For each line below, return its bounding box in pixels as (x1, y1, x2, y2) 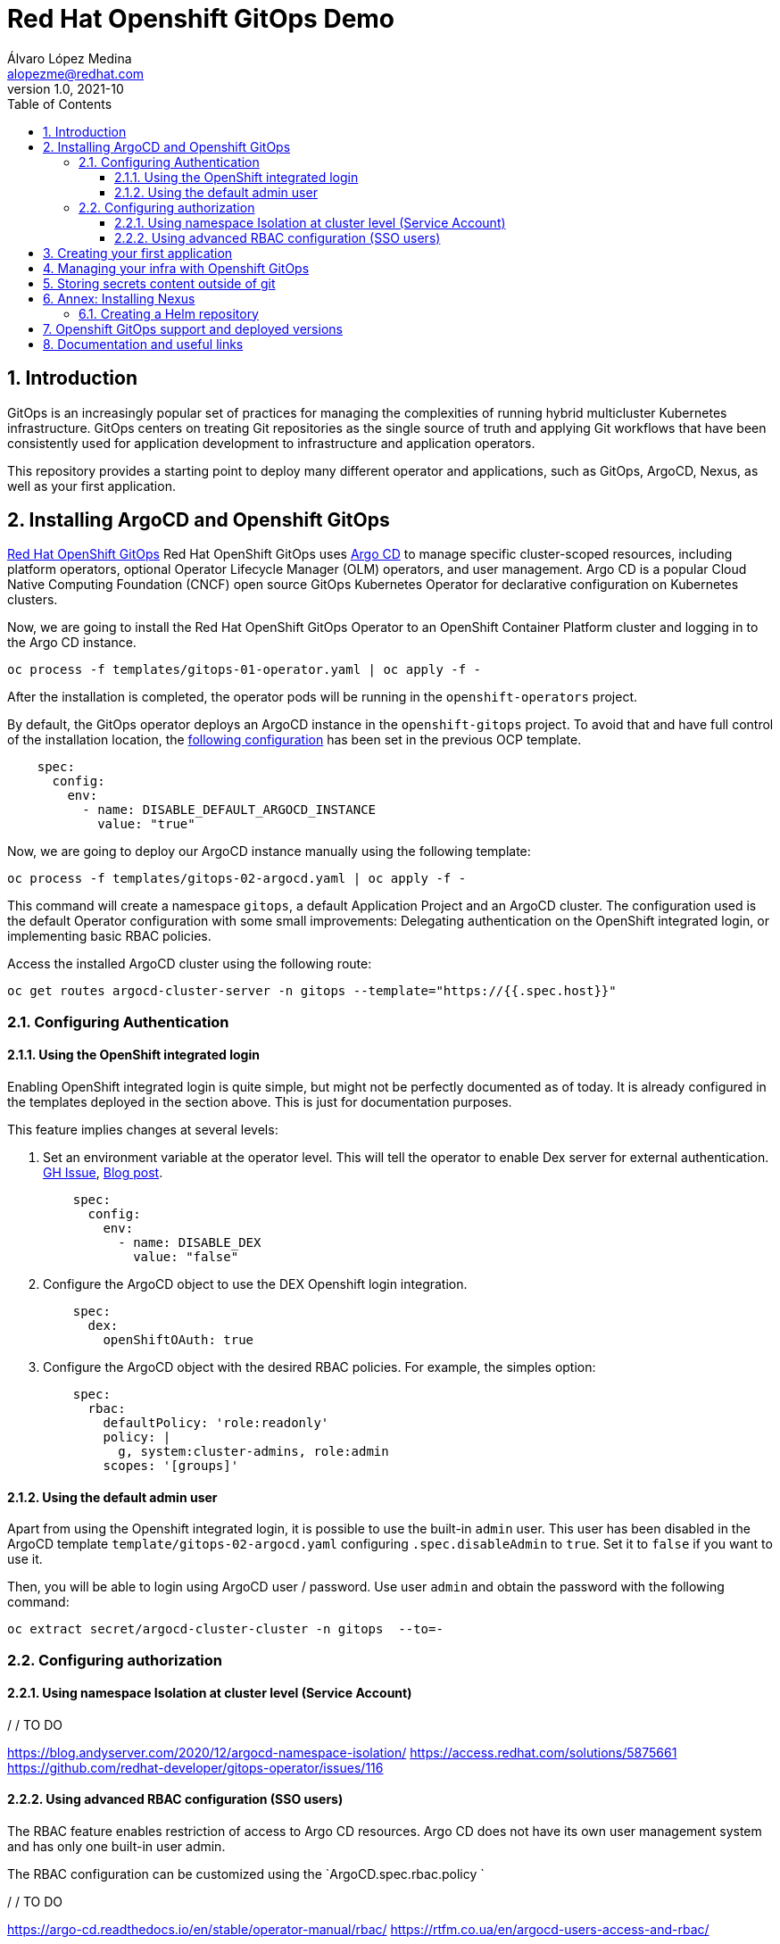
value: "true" (97, 817, 195, 832)
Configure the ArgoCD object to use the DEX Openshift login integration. (43, 1276, 468, 1292)
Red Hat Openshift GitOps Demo (7, 4, 395, 34)
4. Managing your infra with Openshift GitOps (43, 260, 310, 276)
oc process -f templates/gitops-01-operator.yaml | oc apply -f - (7, 662, 482, 677)
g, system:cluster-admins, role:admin (118, 1444, 389, 1459)
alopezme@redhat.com (7, 65, 145, 81)
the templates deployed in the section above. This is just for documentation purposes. (7, 1094, 512, 1110)
